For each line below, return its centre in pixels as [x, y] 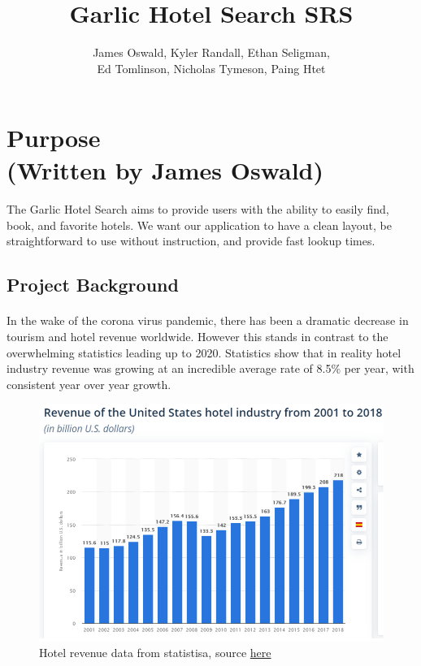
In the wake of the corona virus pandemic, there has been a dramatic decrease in [208, 320]
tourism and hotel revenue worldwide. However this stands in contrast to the [197, 337]
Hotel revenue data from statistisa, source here [155, 653]
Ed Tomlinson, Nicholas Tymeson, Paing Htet [211, 68]
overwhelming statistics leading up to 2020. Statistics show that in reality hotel [204, 352]
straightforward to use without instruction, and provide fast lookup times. [191, 241]
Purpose [54, 138]
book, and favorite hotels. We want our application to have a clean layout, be [199, 225]
